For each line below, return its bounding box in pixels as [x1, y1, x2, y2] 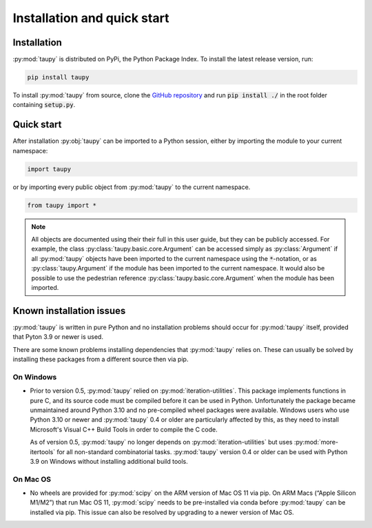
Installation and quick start [12, 10, 169, 26]
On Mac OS [12, 474, 52, 484]
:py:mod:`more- [293, 438, 339, 447]
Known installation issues [12, 304, 126, 317]
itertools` [30, 447, 56, 456]
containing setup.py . [12, 101, 76, 109]
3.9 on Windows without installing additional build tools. [30, 457, 189, 465]
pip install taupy [27, 73, 90, 81]
